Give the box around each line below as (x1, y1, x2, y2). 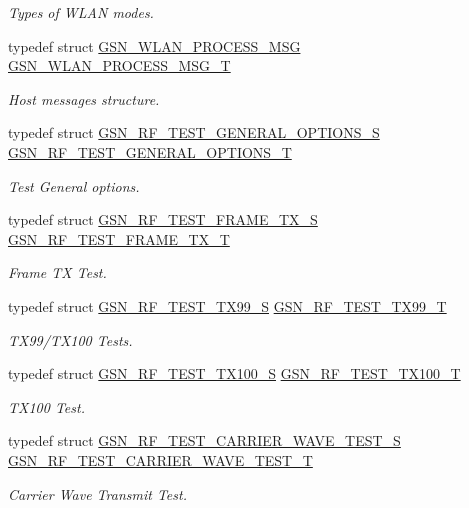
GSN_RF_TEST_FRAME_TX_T (8, 228, 230, 249)
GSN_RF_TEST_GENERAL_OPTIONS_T (8, 141, 292, 162)
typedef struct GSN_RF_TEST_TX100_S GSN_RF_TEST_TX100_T (8, 363, 461, 384)
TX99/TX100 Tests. (8, 329, 133, 350)
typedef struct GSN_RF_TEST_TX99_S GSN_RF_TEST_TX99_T (8, 295, 447, 316)
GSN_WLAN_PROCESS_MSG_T (8, 55, 231, 76)
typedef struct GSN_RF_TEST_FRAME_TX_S (8, 209, 318, 230)
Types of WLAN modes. (8, 2, 154, 22)
